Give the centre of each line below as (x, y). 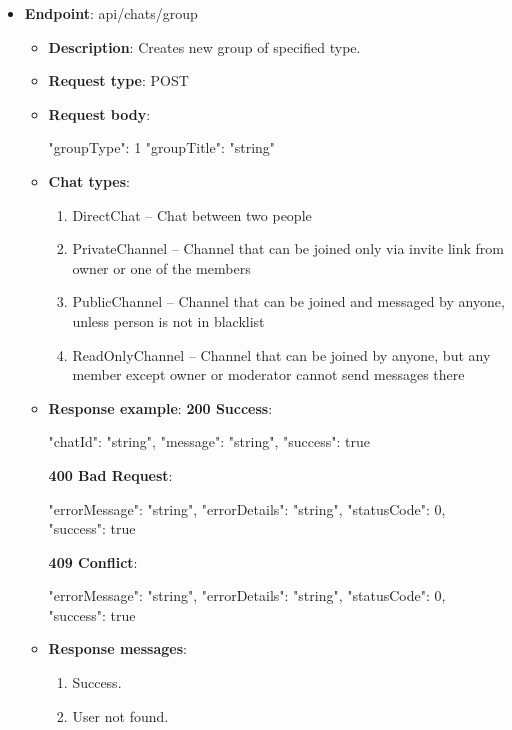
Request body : (99, 113)
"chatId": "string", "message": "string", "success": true (209, 441)
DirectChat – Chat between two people (192, 214)
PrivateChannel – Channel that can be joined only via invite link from (288, 248)
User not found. (120, 715)
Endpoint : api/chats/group (111, 13)
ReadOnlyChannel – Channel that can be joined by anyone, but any (281, 354)
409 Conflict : (93, 561)
